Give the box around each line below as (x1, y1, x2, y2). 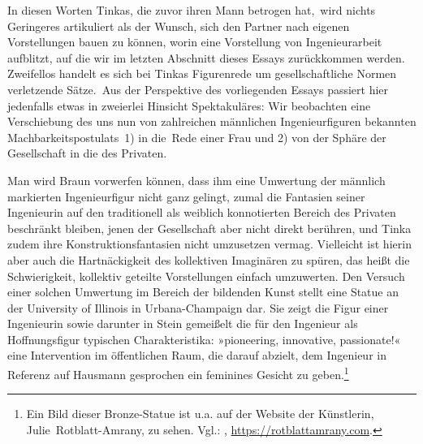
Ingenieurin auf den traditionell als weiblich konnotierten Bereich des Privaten (7, 204, 396, 221)
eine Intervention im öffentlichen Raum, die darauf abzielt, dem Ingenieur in (7, 347, 386, 364)
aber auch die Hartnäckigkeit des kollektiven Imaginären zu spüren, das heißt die (7, 251, 410, 268)
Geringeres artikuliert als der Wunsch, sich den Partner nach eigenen (7, 17, 350, 34)
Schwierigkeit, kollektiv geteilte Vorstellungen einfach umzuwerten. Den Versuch (7, 267, 405, 284)
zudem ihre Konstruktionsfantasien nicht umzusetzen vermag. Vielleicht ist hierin (7, 235, 412, 252)
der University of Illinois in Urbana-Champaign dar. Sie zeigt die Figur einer (7, 299, 389, 316)
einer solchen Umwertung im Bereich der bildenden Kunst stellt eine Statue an (7, 283, 399, 300)
